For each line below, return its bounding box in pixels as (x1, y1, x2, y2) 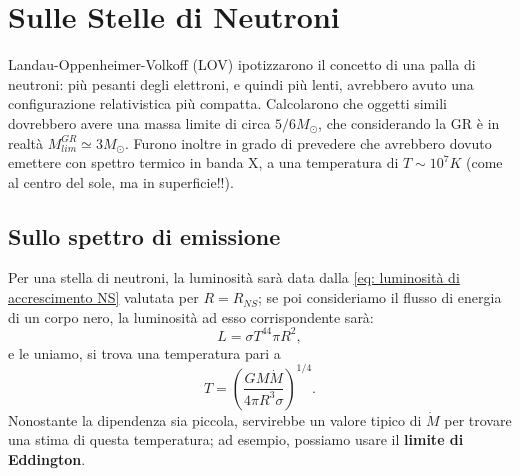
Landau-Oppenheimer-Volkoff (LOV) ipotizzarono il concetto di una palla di (8, 54, 476, 75)
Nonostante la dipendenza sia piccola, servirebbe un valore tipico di (8, 409, 422, 430)
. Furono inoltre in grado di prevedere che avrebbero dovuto (124, 132, 492, 153)
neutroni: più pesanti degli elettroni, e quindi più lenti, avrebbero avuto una (8, 73, 474, 94)
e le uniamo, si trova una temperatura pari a (8, 342, 281, 363)
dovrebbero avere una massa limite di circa (8, 112, 271, 133)
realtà (8, 132, 44, 153)
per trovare (444, 409, 512, 430)
